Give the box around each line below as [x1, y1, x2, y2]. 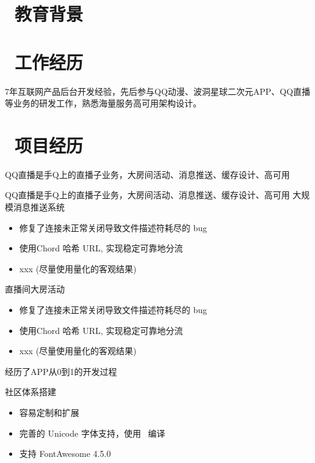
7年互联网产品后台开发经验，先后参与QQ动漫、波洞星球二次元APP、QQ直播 [5, 84, 311, 97]
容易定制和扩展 [19, 406, 79, 418]
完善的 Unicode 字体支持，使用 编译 [19, 426, 165, 439]
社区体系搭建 [5, 385, 56, 398]
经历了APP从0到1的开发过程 [5, 365, 117, 377]
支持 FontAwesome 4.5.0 [19, 447, 111, 460]
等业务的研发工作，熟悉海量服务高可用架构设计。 [5, 97, 201, 109]
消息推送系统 [13, 201, 65, 213]
